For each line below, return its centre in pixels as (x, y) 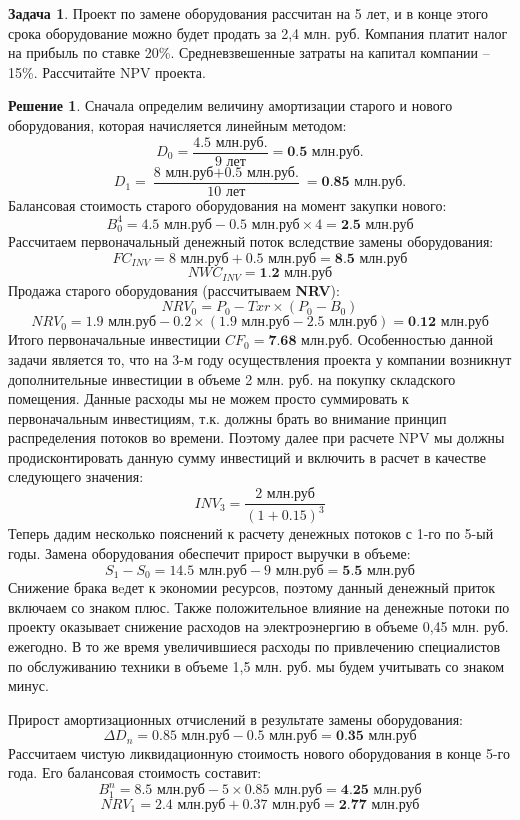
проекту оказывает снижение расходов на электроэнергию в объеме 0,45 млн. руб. (258, 626)
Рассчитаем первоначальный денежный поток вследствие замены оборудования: (251, 241)
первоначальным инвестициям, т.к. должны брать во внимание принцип (227, 417)
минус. (28, 685)
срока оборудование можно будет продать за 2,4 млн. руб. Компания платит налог (258, 32)
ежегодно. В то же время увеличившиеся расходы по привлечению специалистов (254, 645)
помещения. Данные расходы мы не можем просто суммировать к (208, 398)
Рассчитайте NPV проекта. (124, 71)
